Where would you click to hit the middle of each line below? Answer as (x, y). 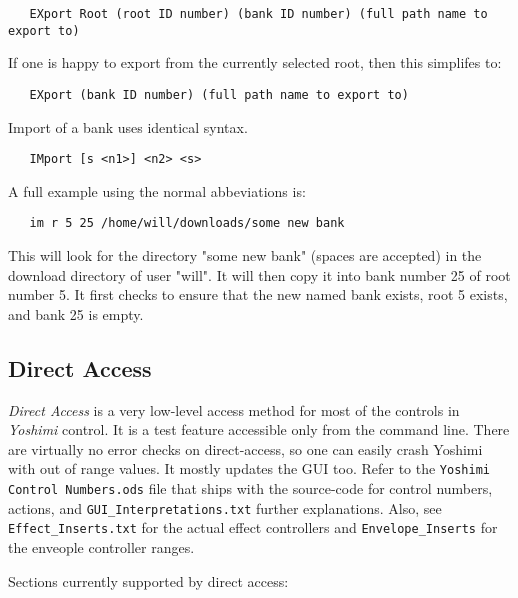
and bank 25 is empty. (76, 313)
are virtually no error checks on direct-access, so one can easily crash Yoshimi (245, 448)
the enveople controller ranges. (101, 547)
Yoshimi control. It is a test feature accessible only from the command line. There (259, 429)
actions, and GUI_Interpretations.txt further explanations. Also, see (225, 507)
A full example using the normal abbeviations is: (157, 190)
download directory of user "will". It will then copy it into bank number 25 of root (259, 274)
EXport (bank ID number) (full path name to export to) (219, 94)
